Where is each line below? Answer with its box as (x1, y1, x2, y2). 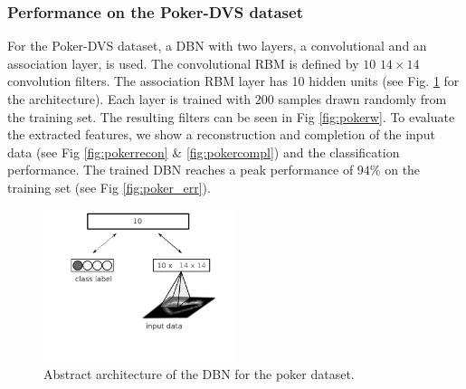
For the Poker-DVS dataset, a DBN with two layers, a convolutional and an (7, 36, 427, 55)
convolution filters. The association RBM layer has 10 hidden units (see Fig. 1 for (7, 71, 460, 90)
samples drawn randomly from (278, 90, 447, 108)
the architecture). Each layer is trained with (7, 90, 252, 108)
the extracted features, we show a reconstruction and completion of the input (7, 125, 435, 144)
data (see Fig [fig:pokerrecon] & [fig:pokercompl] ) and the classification (7, 142, 400, 161)
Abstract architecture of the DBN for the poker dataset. (43, 365, 355, 384)
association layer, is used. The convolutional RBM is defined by (7, 53, 359, 72)
